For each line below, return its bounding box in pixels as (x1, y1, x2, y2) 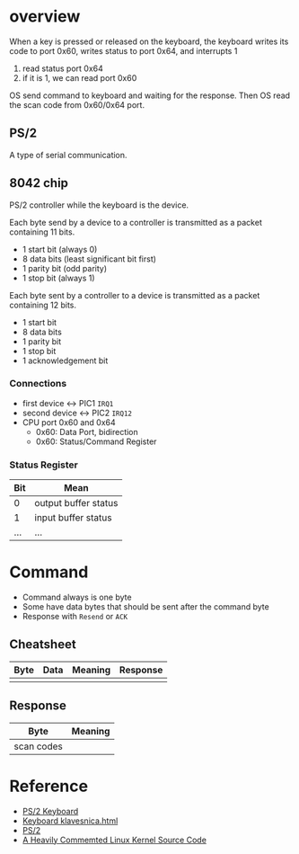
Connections (9, 378, 67, 390)
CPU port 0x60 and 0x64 (22, 416, 117, 428)
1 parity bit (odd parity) (22, 262, 108, 273)
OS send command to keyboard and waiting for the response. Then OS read (9, 90, 290, 101)
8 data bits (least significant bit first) (22, 254, 157, 264)
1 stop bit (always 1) (22, 272, 96, 283)
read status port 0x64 (22, 63, 103, 74)
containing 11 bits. (9, 227, 75, 237)
